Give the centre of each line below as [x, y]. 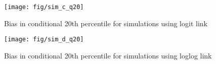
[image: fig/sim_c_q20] [44, 7]
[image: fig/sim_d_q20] [44, 40]
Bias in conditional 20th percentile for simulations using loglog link [108, 55]
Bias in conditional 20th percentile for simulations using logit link [106, 23]
